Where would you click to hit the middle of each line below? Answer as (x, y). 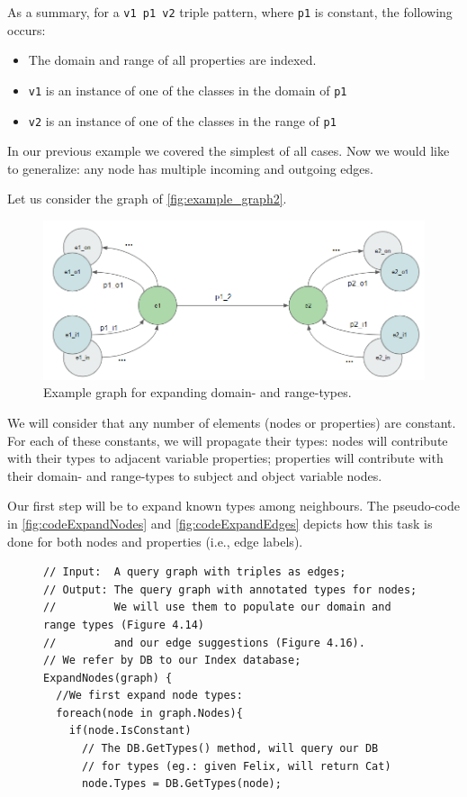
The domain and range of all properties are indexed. (172, 60)
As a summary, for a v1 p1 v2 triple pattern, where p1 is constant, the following (230, 12)
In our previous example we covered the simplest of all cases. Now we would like (229, 151)
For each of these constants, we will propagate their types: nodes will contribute (228, 440)
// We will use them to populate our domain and (217, 607)
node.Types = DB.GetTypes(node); (181, 784)
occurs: (27, 29)
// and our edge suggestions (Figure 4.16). (204, 643)
